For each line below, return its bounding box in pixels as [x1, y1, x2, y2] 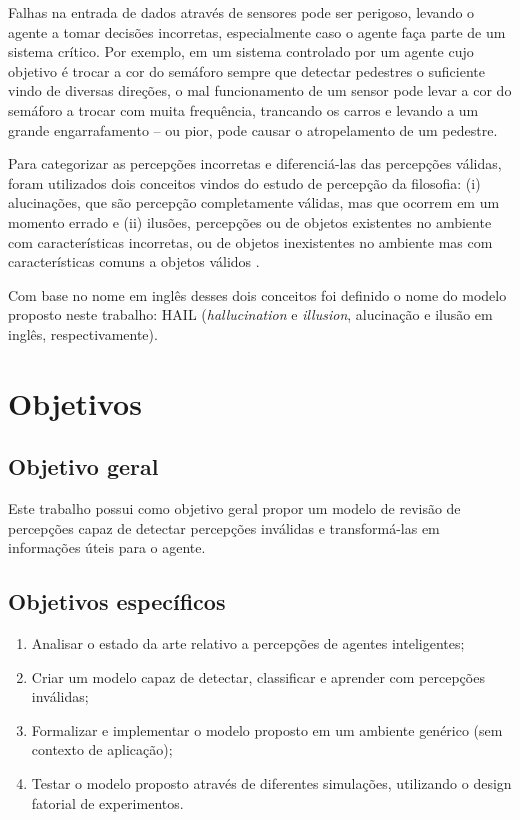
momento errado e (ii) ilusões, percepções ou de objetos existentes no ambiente [8, 211, 492, 232]
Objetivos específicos [8, 586, 226, 617]
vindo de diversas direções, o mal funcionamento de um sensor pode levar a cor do [8, 80, 512, 101]
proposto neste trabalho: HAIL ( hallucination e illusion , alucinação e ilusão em [8, 304, 493, 325]
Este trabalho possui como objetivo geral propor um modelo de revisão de [8, 498, 461, 519]
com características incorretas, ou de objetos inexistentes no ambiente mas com [8, 231, 493, 252]
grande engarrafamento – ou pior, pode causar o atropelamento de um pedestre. [8, 119, 498, 140]
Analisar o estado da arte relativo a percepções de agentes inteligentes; [31, 633, 465, 654]
